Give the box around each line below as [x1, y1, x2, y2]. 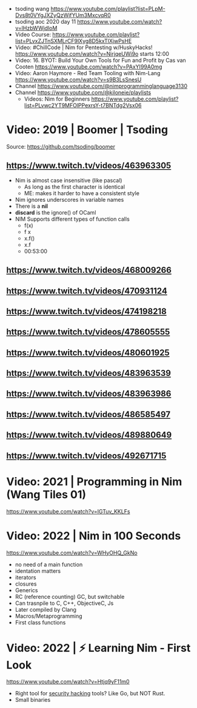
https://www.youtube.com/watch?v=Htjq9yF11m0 [6, 678, 130, 686]
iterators [15, 573, 36, 581]
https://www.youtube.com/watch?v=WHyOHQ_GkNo [6, 549, 138, 556]
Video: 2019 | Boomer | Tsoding [6, 123, 169, 137]
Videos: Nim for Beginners [24, 95, 90, 102]
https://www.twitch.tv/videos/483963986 [6, 389, 172, 399]
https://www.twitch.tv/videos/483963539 [6, 368, 172, 378]
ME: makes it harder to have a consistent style [24, 189, 139, 196]
